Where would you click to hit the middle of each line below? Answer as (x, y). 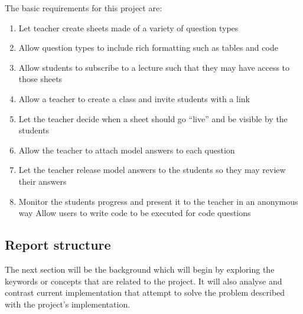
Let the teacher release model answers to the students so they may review (152, 170)
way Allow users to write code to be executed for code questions (135, 213)
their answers (43, 181)
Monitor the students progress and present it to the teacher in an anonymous (158, 201)
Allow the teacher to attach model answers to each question (127, 150)
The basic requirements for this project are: (84, 8)
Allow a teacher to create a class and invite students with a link (134, 98)
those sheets (40, 79)
